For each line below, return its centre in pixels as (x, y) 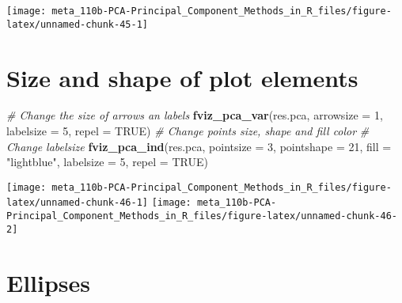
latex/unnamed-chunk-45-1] (77, 24)
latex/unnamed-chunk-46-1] (77, 203)
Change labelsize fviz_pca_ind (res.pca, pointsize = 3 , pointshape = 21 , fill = (199, 146)
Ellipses (49, 282)
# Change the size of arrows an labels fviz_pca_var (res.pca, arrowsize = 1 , (195, 115)
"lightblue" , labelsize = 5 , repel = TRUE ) (107, 162)
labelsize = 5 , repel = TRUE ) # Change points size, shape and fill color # (188, 131)
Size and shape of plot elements (182, 77)
